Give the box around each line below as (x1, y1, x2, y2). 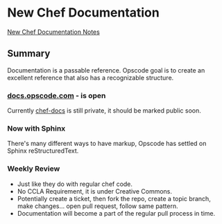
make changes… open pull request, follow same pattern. (17, 202, 178, 210)
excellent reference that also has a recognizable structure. (7, 73, 174, 82)
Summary (7, 48, 51, 59)
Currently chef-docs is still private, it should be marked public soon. (7, 106, 201, 115)
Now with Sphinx (7, 123, 66, 133)
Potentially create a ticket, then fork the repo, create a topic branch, (17, 194, 212, 203)
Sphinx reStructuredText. (7, 147, 79, 155)
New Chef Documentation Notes (7, 28, 101, 36)
